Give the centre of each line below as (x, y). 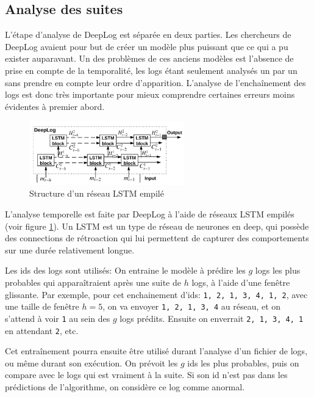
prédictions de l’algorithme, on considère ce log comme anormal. (125, 387)
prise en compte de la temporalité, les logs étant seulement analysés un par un (151, 70)
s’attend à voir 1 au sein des (58, 318)
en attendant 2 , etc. (42, 330)
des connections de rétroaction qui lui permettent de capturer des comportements (157, 238)
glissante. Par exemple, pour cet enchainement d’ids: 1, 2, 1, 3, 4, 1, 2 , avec (156, 294)
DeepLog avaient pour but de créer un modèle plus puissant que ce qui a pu (147, 46)
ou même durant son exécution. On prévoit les (91, 362)
